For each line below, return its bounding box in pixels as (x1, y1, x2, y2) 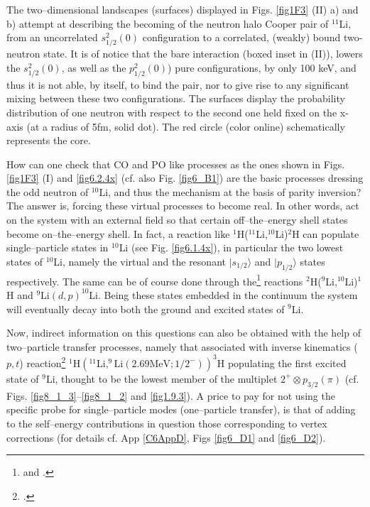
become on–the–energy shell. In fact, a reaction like (6, 226, 230, 241)
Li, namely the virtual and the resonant (53, 253, 226, 268)
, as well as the (61, 60, 126, 75)
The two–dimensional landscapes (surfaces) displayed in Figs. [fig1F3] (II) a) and (6, 2, 359, 16)
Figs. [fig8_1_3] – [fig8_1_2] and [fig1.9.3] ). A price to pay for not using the (6, 388, 335, 403)
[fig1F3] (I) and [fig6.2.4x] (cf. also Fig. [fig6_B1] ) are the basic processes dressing (6, 170, 364, 185)
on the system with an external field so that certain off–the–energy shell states (6, 212, 348, 227)
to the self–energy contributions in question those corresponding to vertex (6, 415, 327, 430)
